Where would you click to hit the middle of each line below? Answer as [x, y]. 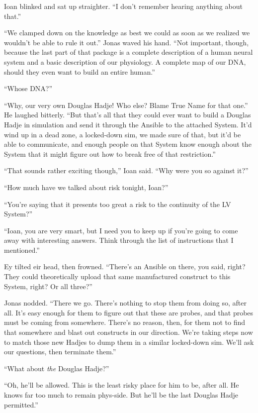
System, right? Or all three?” [48, 286]
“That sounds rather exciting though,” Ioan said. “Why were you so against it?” [126, 170]
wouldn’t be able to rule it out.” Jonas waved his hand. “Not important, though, [127, 42]
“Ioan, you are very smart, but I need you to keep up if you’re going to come [121, 230]
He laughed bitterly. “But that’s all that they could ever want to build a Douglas [128, 115]
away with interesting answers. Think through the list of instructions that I [119, 240]
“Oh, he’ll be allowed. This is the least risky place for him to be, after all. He [122, 385]
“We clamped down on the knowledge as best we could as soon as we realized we [127, 33]
